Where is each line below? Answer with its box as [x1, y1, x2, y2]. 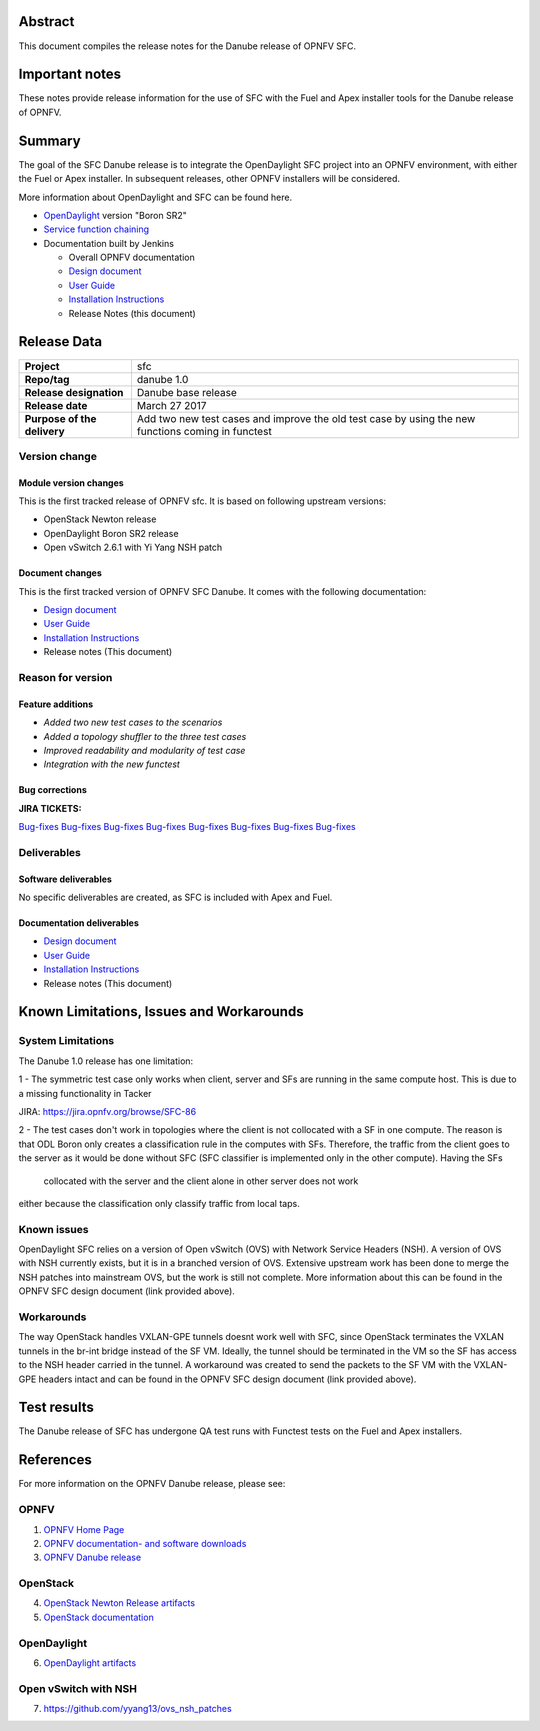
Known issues [18, 1222, 89, 1236]
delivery [24, 424, 65, 438]
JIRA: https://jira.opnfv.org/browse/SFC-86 [18, 1105, 197, 1117]
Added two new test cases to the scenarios [43, 716, 223, 729]
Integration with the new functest [43, 758, 180, 770]
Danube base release [136, 385, 237, 399]
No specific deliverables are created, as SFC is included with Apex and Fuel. [18, 891, 333, 904]
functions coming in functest [136, 424, 272, 438]
